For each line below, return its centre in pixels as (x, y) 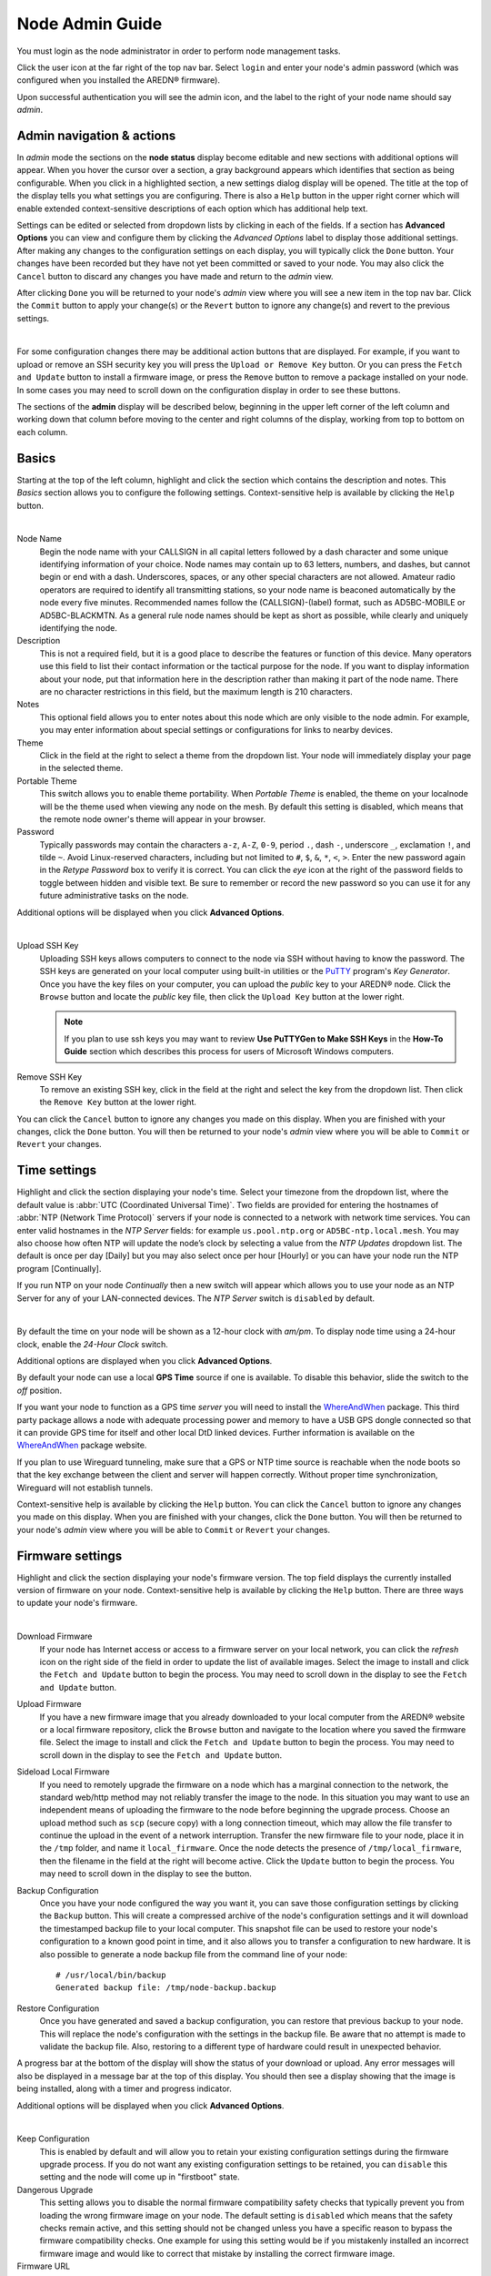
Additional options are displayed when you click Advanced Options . (145, 1361)
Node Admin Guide (90, 24)
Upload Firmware (49, 1704)
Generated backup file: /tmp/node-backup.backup (166, 1988)
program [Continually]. (59, 1268)
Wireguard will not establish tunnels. (85, 1488)
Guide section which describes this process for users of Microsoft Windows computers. (229, 1052)
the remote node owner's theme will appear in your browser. (153, 818)
